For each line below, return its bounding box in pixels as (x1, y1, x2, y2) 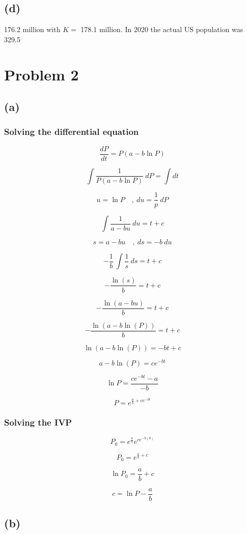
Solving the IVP (4, 416, 72, 429)
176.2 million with (4, 24, 61, 35)
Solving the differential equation (4, 125, 139, 138)
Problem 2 (4, 64, 79, 85)
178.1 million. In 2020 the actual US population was (80, 24, 243, 35)
